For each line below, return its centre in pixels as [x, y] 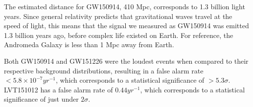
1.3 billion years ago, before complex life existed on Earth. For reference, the [119, 35]
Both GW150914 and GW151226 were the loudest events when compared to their [126, 61]
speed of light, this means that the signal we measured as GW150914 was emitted [126, 26]
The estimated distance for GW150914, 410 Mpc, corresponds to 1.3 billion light [125, 6]
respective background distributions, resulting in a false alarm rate [104, 70]
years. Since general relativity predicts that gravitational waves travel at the [118, 16]
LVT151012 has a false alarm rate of [58, 89]
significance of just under [41, 99]
